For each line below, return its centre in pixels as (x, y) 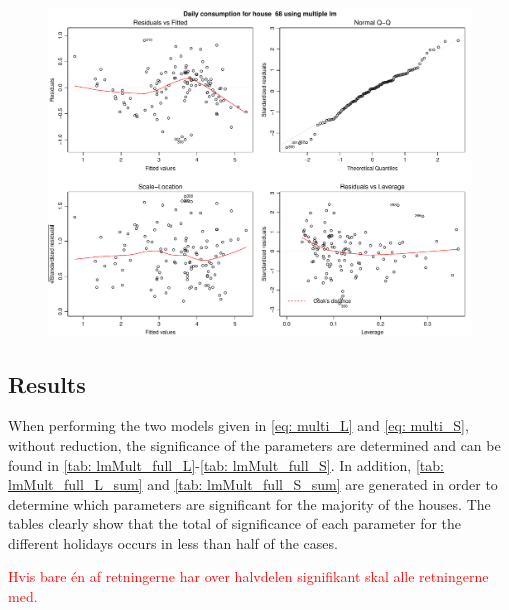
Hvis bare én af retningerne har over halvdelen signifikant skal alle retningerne (248, 576)
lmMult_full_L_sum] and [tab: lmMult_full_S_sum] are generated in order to (253, 484)
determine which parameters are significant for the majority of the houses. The (249, 503)
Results (47, 383)
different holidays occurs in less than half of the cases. (173, 542)
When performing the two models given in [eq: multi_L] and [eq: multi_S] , (238, 425)
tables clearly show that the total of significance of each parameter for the (235, 523)
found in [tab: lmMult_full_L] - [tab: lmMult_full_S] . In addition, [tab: (226, 464)
